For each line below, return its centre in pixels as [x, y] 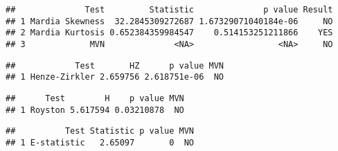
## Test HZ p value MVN [115, 65]
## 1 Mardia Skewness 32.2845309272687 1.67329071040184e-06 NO [169, 21]
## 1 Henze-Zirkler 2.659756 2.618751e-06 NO [115, 77]
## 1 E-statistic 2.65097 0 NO [100, 142]
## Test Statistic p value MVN [100, 131]
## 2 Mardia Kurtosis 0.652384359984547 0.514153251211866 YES [169, 33]
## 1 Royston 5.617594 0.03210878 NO [95, 110]
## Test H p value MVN [95, 98]
